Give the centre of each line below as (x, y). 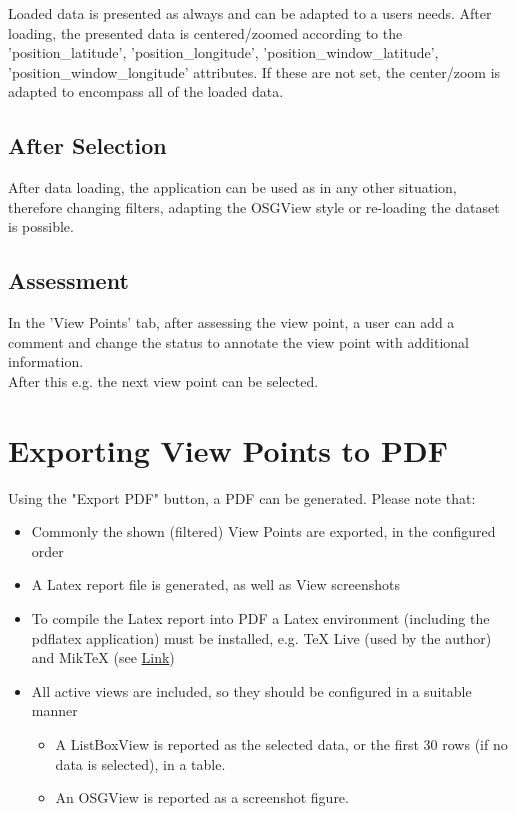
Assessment (68, 280)
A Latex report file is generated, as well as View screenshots (216, 584)
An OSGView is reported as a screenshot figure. (202, 797)
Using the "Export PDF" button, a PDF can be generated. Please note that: (242, 497)
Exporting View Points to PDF (228, 449)
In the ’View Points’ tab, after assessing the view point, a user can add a (231, 322)
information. (46, 361)
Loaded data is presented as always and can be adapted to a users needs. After (250, 13)
